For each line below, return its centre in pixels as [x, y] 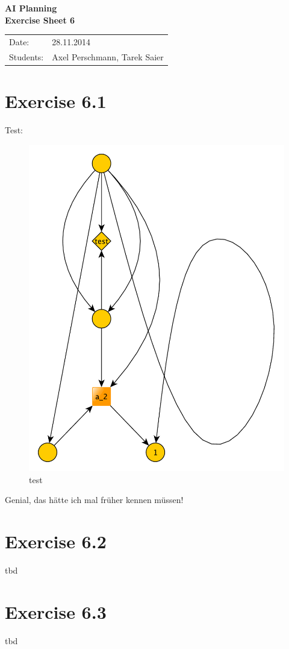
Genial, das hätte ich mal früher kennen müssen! [94, 500]
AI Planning [31, 8]
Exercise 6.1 [56, 101]
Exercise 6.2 [56, 541]
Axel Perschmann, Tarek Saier [108, 56]
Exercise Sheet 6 [40, 20]
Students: [26, 56]
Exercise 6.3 [56, 611]
